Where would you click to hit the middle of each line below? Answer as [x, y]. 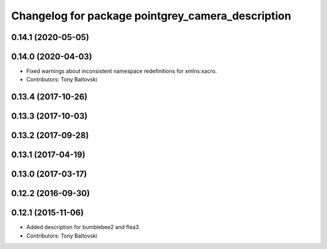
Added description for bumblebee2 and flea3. [83, 227]
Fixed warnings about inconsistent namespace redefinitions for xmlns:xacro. [122, 71]
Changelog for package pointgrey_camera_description [151, 16]
